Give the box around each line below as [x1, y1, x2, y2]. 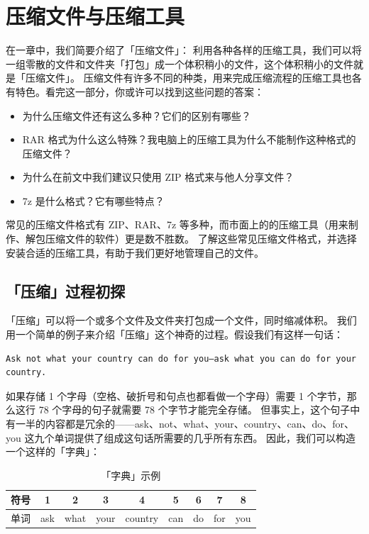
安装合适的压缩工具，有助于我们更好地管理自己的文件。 [6, 245, 264, 260]
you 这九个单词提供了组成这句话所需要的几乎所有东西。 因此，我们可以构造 [6, 430, 356, 445]
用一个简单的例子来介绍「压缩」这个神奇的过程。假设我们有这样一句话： [6, 327, 343, 342]
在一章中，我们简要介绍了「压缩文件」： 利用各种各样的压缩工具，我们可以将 [6, 43, 362, 57]
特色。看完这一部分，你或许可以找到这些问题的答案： [15, 84, 264, 99]
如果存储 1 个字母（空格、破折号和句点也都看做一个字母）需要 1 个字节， [6, 388, 347, 403]
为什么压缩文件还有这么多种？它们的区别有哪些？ [22, 108, 251, 123]
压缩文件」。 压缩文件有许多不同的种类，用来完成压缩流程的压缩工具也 [25, 70, 352, 85]
